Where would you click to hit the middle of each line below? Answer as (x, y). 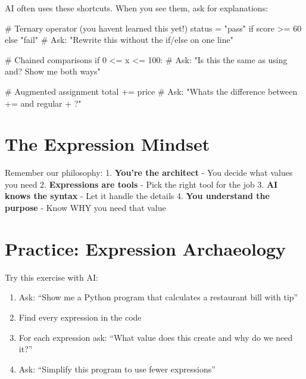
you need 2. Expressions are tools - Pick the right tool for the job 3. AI (141, 184)
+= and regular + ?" (43, 103)
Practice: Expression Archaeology (146, 248)
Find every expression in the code (80, 317)
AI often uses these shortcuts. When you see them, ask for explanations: (137, 8)
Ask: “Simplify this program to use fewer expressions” (117, 369)
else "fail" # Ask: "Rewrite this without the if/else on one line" (119, 40)
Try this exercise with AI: (51, 277)
